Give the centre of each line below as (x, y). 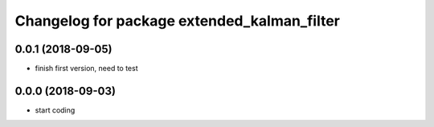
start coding (55, 110)
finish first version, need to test (86, 69)
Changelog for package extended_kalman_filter (178, 21)
